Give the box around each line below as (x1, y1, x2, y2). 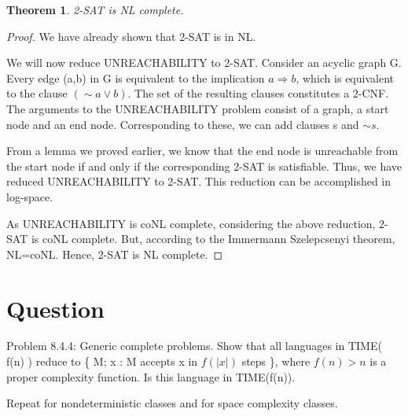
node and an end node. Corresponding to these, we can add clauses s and (6, 116, 359, 132)
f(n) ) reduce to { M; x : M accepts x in (6, 353, 198, 370)
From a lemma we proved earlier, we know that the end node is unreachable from (6, 142, 399, 159)
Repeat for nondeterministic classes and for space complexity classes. (6, 395, 338, 411)
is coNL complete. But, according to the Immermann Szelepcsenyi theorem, (31, 230, 395, 247)
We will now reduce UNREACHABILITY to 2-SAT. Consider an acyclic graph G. (6, 54, 402, 71)
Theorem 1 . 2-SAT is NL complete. (6, 2, 184, 17)
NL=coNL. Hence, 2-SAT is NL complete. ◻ (6, 245, 223, 262)
